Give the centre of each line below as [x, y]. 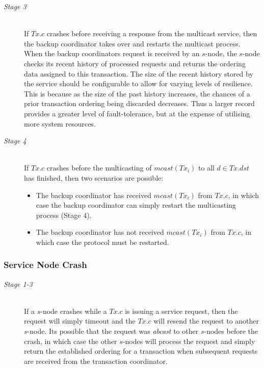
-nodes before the [231, 331]
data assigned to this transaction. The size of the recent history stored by [139, 73]
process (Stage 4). [64, 215]
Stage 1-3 [18, 284]
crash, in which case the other [71, 341]
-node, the [221, 53]
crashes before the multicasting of [99, 168]
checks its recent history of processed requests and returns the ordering [135, 63]
